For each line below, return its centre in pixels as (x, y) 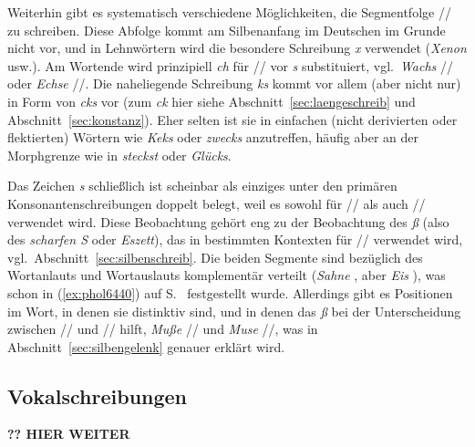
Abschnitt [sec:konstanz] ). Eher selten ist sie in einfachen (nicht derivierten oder (232, 119)
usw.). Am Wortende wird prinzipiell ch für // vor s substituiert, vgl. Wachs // (230, 65)
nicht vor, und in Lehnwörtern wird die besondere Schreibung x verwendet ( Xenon (237, 48)
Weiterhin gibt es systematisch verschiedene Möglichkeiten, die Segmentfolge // (229, 12)
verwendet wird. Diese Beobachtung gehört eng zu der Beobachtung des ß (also (228, 221)
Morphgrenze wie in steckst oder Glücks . (119, 155)
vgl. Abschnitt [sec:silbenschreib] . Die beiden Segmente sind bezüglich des (215, 257)
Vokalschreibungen (98, 395)
